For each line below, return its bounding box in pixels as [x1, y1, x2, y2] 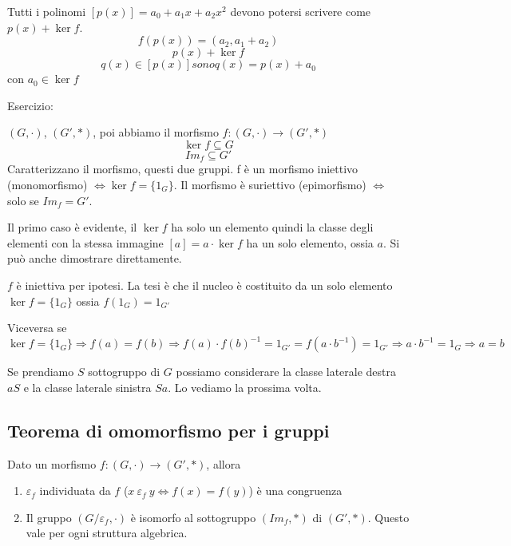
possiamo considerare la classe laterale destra [176, 363, 397, 380]
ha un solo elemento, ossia [246, 234, 374, 251]
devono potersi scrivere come [230, 3, 371, 19]
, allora [206, 455, 241, 472]
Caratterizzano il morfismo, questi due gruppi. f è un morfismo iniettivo [7, 160, 358, 177]
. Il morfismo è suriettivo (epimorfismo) [173, 176, 366, 193]
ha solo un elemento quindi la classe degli [171, 219, 374, 235]
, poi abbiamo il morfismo [93, 124, 219, 140]
